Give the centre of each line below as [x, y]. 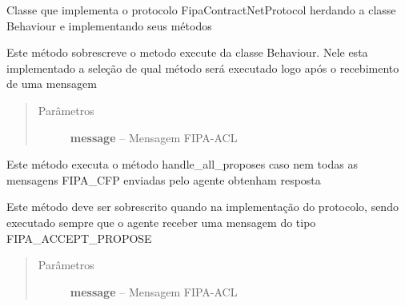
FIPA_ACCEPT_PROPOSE [79, 238]
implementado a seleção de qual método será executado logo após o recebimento [203, 68]
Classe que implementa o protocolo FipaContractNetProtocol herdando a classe [201, 10]
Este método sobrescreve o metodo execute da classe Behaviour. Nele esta [187, 52]
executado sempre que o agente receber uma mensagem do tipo [161, 222]
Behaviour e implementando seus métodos [109, 25]
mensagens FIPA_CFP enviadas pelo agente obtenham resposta [164, 179]
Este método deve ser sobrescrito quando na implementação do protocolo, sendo [202, 207]
